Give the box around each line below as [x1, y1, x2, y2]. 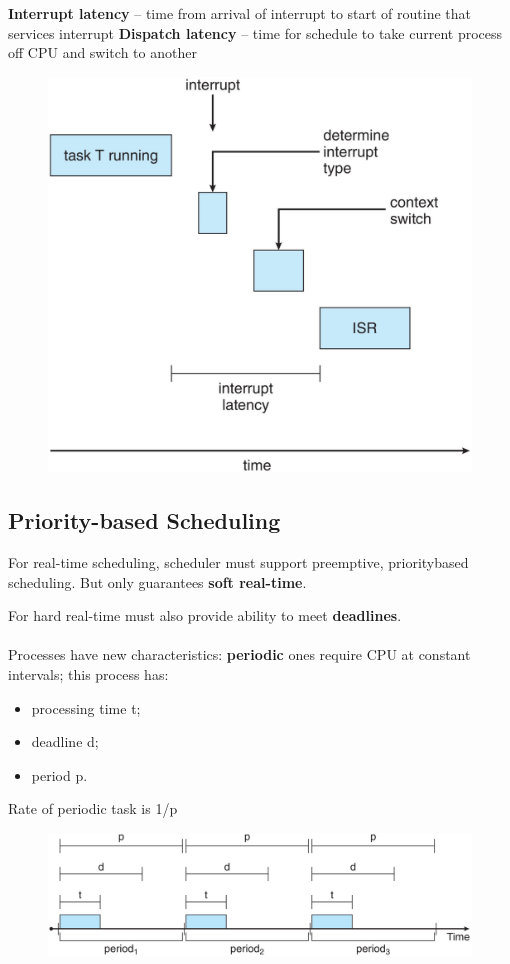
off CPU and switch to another [8, 42, 197, 63]
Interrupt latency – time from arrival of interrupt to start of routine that [8, 3, 471, 23]
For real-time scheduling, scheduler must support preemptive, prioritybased [8, 552, 469, 572]
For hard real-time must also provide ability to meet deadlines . [8, 605, 402, 626]
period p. [31, 764, 88, 785]
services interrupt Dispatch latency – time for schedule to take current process [8, 22, 503, 43]
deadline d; [31, 731, 99, 752]
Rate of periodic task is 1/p [8, 798, 178, 819]
